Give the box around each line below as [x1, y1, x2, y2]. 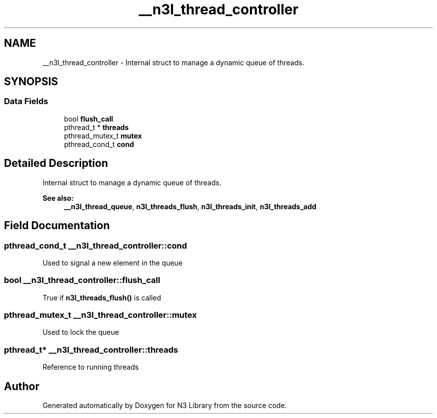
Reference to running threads [42, 363, 139, 372]
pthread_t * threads [64, 123, 129, 132]
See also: [42, 193, 74, 202]
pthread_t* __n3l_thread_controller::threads [4, 344, 178, 355]
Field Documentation [4, 219, 110, 232]
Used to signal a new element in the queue [42, 258, 183, 267]
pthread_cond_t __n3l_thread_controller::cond [4, 240, 187, 251]
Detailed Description [4, 157, 108, 170]
